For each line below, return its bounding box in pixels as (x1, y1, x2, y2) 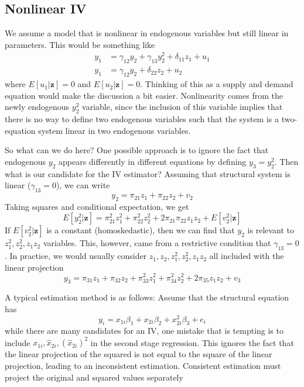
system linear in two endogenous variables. (38, 124, 191, 136)
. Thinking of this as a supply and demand (140, 78, 293, 90)
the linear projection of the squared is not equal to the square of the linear (5, 348, 272, 360)
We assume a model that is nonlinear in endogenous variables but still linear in (5, 27, 289, 39)
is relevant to (247, 224, 295, 236)
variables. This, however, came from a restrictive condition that (43, 237, 271, 249)
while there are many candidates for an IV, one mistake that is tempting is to (5, 324, 283, 337)
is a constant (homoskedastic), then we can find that (46, 224, 235, 236)
